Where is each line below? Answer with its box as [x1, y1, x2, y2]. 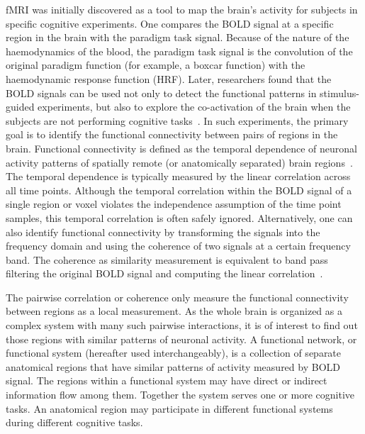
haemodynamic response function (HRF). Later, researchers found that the [6, 71, 332, 86]
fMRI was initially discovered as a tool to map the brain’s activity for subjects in [6, 2, 358, 16]
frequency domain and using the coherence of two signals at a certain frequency [6, 238, 351, 253]
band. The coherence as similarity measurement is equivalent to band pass [6, 252, 328, 267]
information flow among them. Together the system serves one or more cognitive [6, 387, 354, 402]
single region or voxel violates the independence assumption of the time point [6, 196, 342, 211]
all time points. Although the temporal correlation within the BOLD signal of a [6, 182, 352, 197]
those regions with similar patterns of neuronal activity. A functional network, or [6, 331, 357, 346]
